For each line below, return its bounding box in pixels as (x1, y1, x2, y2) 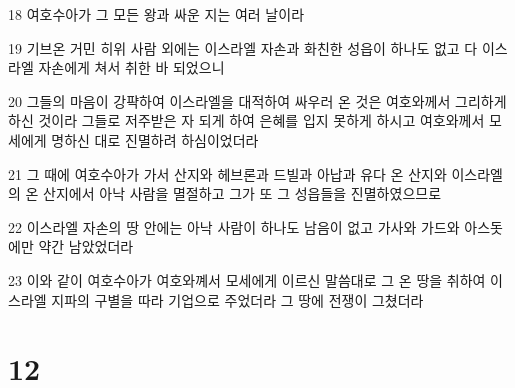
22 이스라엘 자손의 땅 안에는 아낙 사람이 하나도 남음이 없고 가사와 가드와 (8, 216, 460, 237)
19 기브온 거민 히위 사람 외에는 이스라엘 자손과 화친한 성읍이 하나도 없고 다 (8, 37, 478, 58)
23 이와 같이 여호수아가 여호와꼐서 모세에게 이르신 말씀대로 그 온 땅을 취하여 (8, 269, 486, 290)
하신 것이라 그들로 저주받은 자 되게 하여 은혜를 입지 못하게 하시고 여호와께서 (8, 110, 485, 131)
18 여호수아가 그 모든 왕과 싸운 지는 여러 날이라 (8, 4, 305, 24)
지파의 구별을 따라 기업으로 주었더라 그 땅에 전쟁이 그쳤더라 (51, 289, 424, 310)
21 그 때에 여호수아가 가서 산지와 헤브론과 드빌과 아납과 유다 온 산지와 (8, 163, 447, 184)
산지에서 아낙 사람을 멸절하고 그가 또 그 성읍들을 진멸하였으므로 (43, 183, 442, 204)
